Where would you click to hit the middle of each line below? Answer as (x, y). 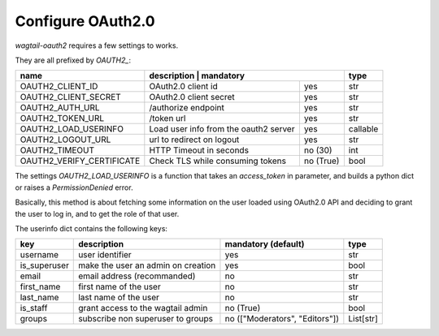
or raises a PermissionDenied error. (74, 187)
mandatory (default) (265, 244)
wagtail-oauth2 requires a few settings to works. (97, 45)
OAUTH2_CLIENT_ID (59, 87)
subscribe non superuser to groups (146, 319)
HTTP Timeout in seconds (199, 150)
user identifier (105, 255)
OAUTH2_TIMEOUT (57, 150)
